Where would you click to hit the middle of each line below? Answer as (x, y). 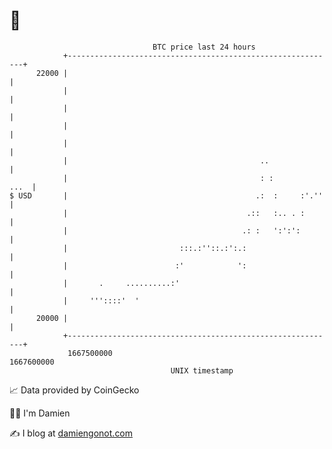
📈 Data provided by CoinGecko (74, 390)
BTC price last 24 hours (204, 47)
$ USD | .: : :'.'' (166, 195)
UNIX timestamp (202, 370)
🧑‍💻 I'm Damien (40, 413)
